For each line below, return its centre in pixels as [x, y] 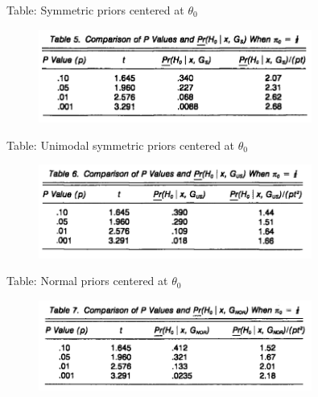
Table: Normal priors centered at [87, 281]
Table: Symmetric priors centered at [95, 10]
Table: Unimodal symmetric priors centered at [121, 145]
